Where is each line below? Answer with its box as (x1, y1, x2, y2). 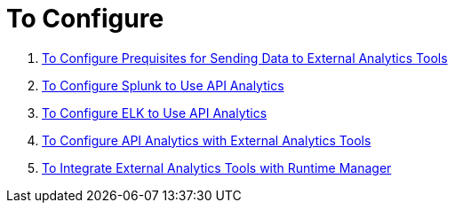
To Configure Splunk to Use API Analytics (42, 77, 284, 93)
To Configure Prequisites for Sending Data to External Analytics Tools (42, 50, 448, 66)
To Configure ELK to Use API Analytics (42, 105, 267, 121)
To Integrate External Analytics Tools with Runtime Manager (42, 159, 392, 175)
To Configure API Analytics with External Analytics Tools (42, 132, 371, 148)
